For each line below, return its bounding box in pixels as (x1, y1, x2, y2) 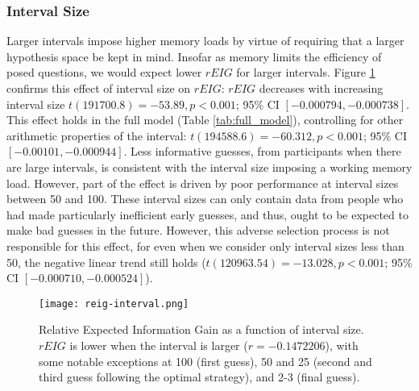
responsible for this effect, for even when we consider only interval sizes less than (6, 237, 404, 254)
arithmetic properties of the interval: (6, 127, 187, 144)
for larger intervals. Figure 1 (236, 64, 375, 81)
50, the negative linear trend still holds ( (6, 253, 206, 270)
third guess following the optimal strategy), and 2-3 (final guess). (39, 368, 360, 385)
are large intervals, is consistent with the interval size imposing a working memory (6, 158, 413, 175)
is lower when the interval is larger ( (69, 336, 248, 353)
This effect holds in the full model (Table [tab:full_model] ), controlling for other (6, 111, 404, 128)
